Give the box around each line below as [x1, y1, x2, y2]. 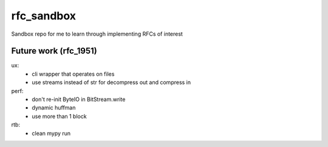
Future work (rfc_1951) [11, 46, 97, 56]
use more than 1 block [32, 113, 87, 120]
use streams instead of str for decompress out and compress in [32, 79, 191, 86]
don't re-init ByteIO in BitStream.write [32, 96, 126, 103]
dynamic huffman [32, 104, 76, 111]
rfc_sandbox [11, 9, 76, 22]
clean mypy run [32, 129, 71, 137]
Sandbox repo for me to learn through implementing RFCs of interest [11, 30, 183, 38]
